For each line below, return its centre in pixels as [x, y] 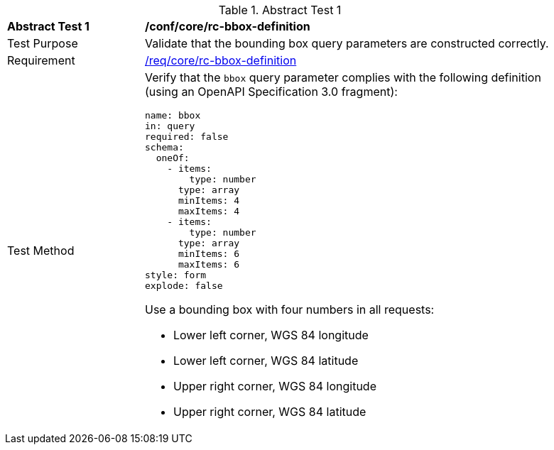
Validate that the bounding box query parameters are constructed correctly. [347, 43]
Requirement [41, 60]
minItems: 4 [209, 201]
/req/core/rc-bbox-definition [221, 60]
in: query [170, 126]
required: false [187, 137]
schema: [164, 147]
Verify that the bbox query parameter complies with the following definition [343, 77]
